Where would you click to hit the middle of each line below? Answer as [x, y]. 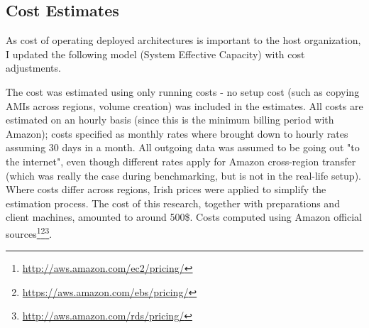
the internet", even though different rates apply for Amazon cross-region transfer [181, 161]
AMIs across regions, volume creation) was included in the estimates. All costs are [184, 105]
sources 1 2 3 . [29, 232]
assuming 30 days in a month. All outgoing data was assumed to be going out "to [183, 147]
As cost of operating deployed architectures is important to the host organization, [183, 40]
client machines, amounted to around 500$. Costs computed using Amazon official [184, 217]
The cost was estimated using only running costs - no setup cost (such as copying [183, 91]
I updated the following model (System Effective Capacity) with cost [155, 54]
